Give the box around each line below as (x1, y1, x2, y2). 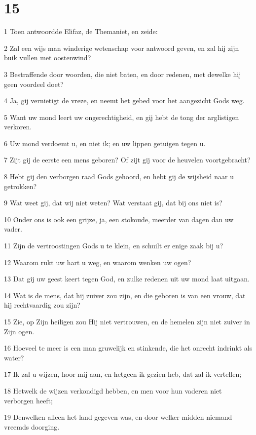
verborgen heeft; (4, 395, 53, 405)
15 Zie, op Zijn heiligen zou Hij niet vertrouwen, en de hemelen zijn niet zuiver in (4, 316, 250, 326)
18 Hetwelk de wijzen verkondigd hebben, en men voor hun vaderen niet (4, 385, 222, 395)
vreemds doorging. (4, 421, 60, 432)
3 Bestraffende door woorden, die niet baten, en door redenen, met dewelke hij (4, 69, 241, 79)
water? (4, 352, 24, 362)
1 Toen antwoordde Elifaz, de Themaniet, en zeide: (4, 26, 158, 37)
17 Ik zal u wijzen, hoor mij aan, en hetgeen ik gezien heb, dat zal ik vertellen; (4, 369, 242, 379)
